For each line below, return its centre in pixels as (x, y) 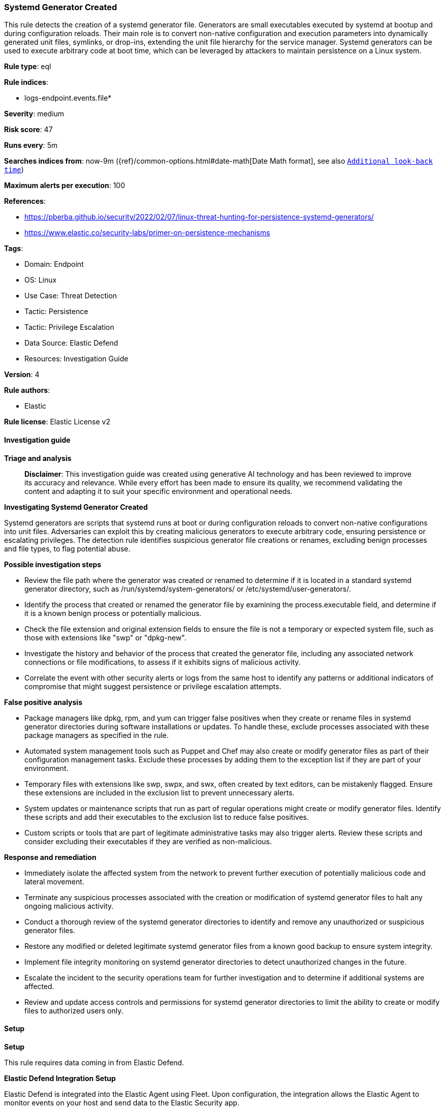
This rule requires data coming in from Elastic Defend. (94, 1062)
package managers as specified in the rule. (97, 735)
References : (25, 201)
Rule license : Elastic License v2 (57, 422)
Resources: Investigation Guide (76, 359)
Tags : (14, 249)
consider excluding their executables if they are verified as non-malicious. (148, 841)
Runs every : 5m (31, 145)
